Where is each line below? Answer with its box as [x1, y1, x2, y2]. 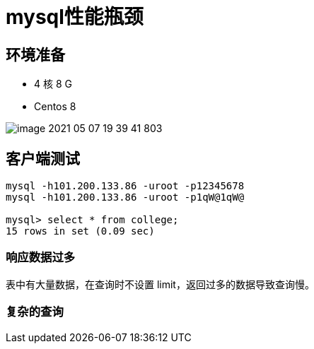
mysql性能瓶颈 [6, 5, 144, 29]
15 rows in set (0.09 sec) [6, 225, 155, 237]
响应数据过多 [6, 250, 76, 265]
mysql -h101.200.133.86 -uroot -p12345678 [6, 180, 245, 192]
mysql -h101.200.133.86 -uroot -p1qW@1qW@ [6, 191, 245, 203]
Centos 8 [34, 100, 76, 113]
